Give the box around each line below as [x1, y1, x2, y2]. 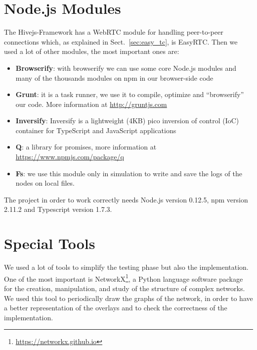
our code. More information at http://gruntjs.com [15, 99, 167, 109]
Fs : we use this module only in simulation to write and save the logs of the [15, 168, 242, 178]
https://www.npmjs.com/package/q [15, 151, 124, 162]
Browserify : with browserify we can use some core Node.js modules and [15, 62, 237, 73]
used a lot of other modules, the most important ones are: [4, 46, 179, 56]
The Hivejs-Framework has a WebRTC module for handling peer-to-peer [4, 27, 223, 37]
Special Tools [4, 233, 95, 253]
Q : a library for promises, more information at [15, 142, 157, 152]
